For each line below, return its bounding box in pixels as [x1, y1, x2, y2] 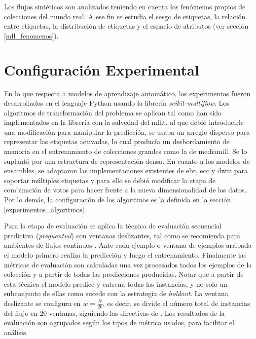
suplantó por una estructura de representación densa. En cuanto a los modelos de [4, 155, 250, 166]
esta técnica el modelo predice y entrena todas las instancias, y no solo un [4, 278, 227, 289]
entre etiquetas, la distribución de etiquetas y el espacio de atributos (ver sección [4, 21, 249, 31]
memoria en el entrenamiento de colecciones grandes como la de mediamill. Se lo [4, 146, 247, 156]
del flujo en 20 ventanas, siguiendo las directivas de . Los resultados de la [4, 307, 225, 318]
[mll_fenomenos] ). [4, 30, 59, 40]
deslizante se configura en [4, 298, 81, 308]
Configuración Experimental [4, 59, 199, 79]
